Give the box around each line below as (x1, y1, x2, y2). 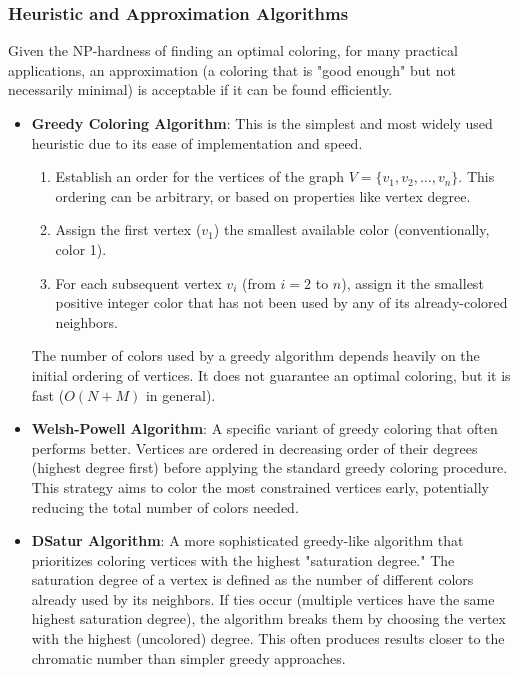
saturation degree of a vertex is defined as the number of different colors (31, 569, 474, 590)
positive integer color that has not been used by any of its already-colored (55, 292, 508, 313)
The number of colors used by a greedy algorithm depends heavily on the (31, 345, 480, 366)
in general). (145, 384, 216, 405)
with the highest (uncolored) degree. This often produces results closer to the (31, 628, 505, 649)
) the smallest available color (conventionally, (213, 219, 490, 240)
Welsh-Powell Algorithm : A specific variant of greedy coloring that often (31, 418, 498, 439)
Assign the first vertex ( (55, 219, 202, 240)
